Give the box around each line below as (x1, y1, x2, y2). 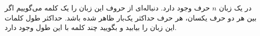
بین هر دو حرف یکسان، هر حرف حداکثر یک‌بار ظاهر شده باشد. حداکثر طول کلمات (5, 12, 257, 22)
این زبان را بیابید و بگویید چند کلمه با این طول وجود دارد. (5, 22, 177, 32)
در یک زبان (219, 2, 252, 12)
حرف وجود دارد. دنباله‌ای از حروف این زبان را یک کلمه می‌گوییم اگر (5, 2, 210, 12)
